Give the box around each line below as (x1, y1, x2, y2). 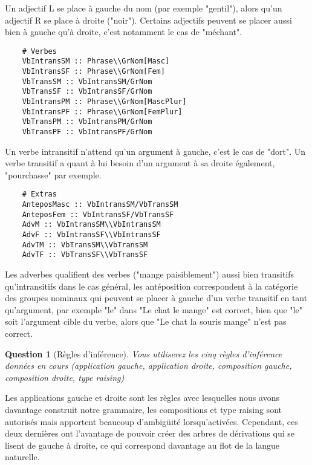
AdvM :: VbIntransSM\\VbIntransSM (22, 220, 161, 229)
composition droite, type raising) (5, 371, 125, 383)
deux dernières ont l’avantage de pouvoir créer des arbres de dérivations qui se (5, 427, 295, 440)
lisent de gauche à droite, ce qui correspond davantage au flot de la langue (5, 438, 280, 451)
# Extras (22, 190, 57, 199)
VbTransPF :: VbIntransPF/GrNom (22, 128, 152, 137)
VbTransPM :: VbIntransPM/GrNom (22, 117, 152, 126)
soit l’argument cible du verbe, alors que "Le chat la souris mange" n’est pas (5, 315, 287, 328)
